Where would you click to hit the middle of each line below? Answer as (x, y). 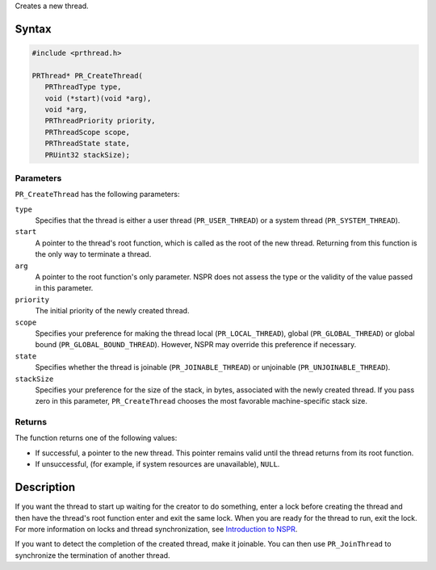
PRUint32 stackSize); (88, 155)
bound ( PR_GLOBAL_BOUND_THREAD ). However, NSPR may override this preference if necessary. (196, 345)
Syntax (33, 29)
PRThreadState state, (88, 144)
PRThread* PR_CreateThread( (87, 75)
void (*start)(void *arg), (98, 98)
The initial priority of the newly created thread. (112, 311)
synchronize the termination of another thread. (92, 555)
